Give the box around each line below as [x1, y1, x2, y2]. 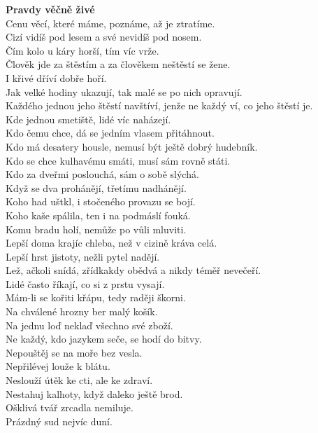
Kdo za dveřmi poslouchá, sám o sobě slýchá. [6, 167, 199, 181]
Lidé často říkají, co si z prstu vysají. [6, 276, 165, 291]
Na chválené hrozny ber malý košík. [6, 304, 158, 319]
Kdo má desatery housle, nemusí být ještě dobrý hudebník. [6, 139, 258, 153]
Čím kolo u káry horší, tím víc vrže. [6, 43, 159, 57]
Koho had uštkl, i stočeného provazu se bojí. [6, 194, 196, 209]
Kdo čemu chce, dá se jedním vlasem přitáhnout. [6, 125, 215, 140]
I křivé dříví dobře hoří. [6, 70, 107, 85]
